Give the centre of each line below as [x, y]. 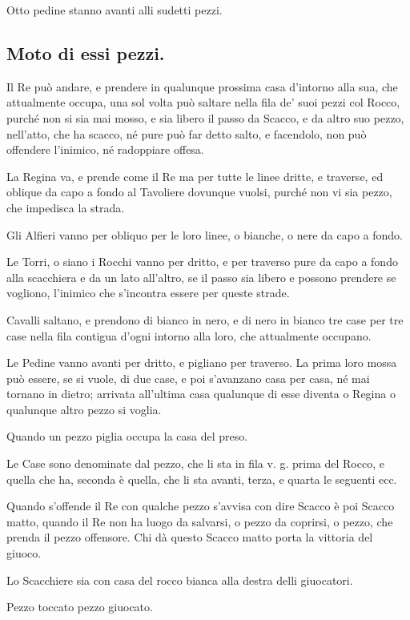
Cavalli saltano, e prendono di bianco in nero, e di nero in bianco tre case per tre [205, 319]
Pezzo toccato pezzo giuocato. [80, 607]
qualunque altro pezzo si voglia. [84, 409]
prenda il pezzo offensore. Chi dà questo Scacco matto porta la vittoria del [190, 537]
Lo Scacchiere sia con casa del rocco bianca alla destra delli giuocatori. [180, 580]
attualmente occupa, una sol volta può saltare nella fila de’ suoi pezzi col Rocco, [203, 102]
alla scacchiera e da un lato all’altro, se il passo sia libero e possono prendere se [201, 277]
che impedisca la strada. [66, 207]
